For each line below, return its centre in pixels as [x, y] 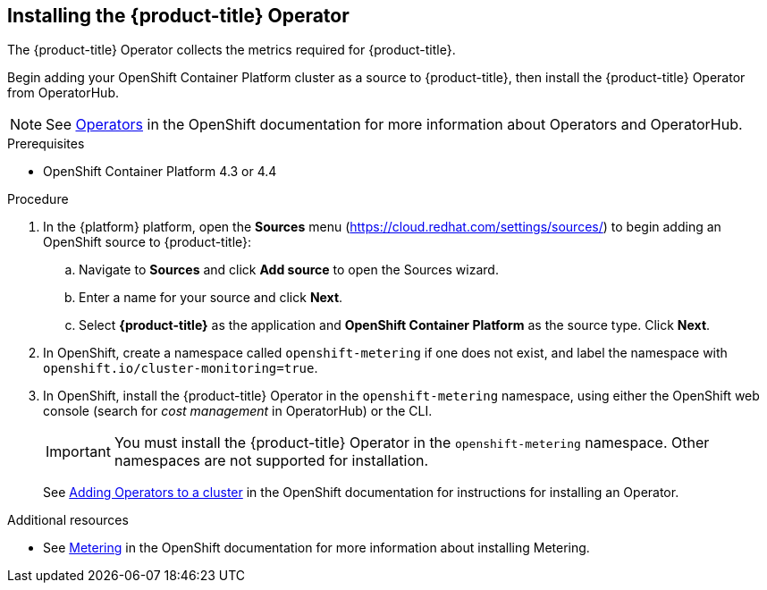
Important [78, 452]
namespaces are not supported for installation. [271, 461]
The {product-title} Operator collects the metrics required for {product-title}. [232, 50]
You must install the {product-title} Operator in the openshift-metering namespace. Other [412, 443]
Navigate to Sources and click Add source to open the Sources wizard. [289, 270]
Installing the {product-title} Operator [178, 16]
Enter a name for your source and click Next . [211, 298]
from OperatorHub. [63, 93]
